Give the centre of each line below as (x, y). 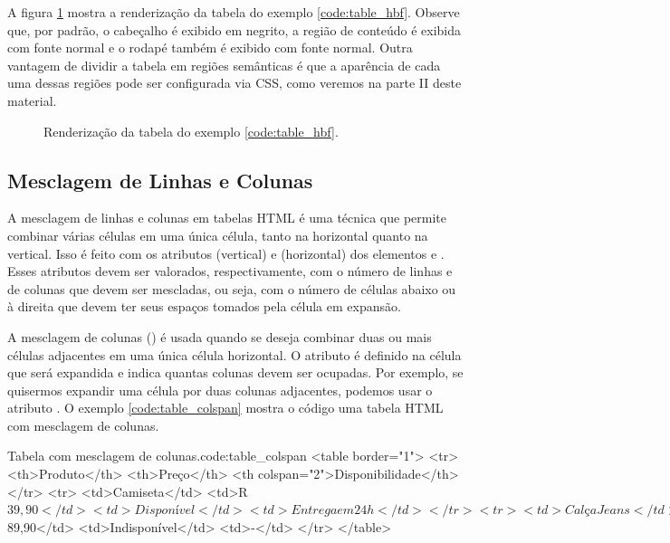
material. (32, 100)
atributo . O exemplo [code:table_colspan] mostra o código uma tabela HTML (225, 408)
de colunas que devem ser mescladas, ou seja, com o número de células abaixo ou (232, 288)
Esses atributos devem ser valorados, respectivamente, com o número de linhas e (230, 271)
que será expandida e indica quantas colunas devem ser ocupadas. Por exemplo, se (235, 372)
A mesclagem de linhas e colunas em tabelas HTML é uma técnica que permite (227, 218)
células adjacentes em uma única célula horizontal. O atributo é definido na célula (234, 354)
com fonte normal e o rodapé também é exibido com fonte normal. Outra (210, 48)
